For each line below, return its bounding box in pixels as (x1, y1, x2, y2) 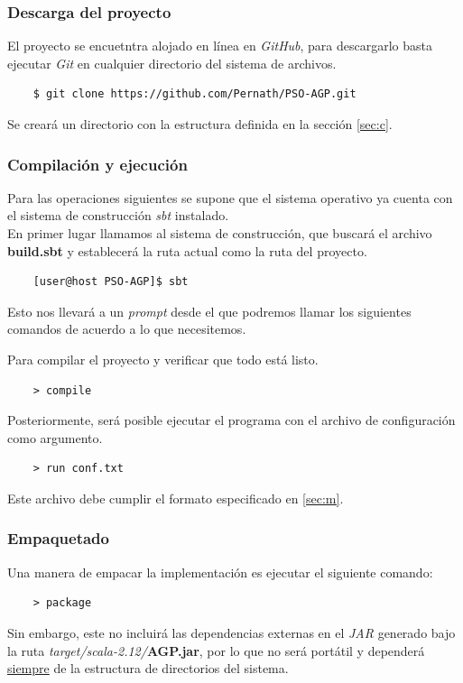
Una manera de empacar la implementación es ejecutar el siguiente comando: (7, 562, 433, 581)
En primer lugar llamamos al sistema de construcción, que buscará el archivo (7, 224, 432, 242)
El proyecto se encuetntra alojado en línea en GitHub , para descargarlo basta (7, 36, 432, 55)
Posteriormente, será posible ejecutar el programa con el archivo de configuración (7, 411, 456, 429)
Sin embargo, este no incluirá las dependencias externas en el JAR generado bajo (7, 623, 456, 641)
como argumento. (7, 428, 103, 447)
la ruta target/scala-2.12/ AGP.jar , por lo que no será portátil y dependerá (7, 641, 425, 660)
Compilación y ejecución (7, 152, 188, 175)
